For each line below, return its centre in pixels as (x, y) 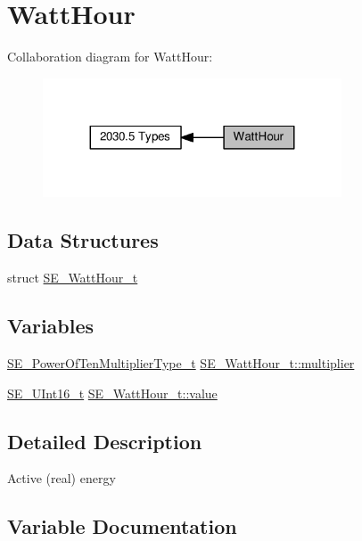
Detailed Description (105, 441)
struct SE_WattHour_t (73, 278)
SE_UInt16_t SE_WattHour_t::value (112, 393)
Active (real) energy (62, 478)
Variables (51, 326)
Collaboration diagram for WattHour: (110, 57)
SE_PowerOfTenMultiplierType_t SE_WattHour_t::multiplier (181, 363)
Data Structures (83, 240)
